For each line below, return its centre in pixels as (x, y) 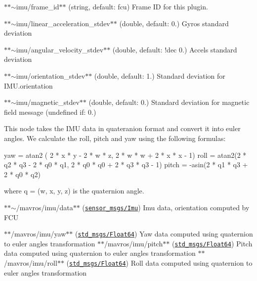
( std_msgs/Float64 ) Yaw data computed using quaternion (164, 234)
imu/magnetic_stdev (48, 102)
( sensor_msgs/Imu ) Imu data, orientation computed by (166, 207)
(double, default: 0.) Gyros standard (174, 23)
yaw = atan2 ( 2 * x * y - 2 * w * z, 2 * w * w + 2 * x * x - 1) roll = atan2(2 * (125, 155)
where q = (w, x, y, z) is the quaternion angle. (74, 191)
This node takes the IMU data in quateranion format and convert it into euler (122, 128)
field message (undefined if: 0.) (50, 112)
